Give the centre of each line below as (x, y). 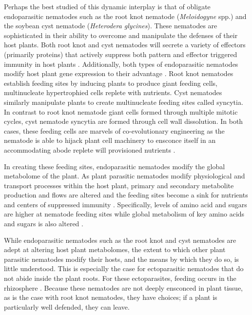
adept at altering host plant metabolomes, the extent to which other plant (115, 249)
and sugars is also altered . (44, 224)
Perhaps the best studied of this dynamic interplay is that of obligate (107, 6)
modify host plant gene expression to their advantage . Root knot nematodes (119, 73)
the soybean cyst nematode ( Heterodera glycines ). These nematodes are (111, 26)
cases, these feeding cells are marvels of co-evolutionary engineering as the (114, 130)
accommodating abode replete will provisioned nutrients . (90, 149)
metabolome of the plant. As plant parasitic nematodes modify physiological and (125, 176)
